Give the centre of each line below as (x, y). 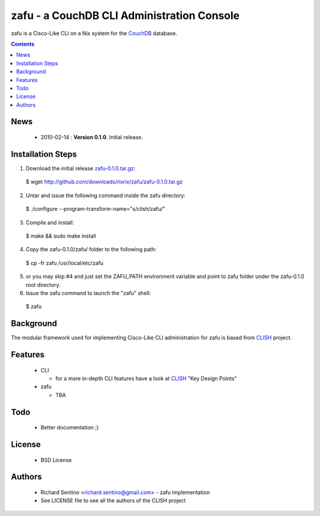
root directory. (43, 284)
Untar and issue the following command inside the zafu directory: (106, 195)
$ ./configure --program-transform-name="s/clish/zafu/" (95, 209)
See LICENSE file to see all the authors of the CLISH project (113, 501)
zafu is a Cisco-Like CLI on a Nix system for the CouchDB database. (94, 33)
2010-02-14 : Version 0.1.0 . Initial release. (92, 137)
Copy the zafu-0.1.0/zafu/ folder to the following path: (91, 249)
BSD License (56, 460)
